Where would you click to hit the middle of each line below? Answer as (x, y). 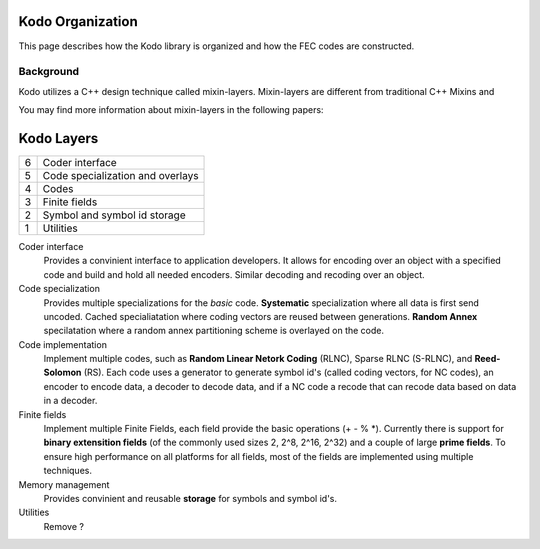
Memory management (64, 484)
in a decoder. (70, 401)
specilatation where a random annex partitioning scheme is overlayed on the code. (214, 331)
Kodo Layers (58, 138)
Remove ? (64, 526)
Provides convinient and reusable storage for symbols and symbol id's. (190, 498)
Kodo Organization (78, 21)
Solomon (62, 372)
